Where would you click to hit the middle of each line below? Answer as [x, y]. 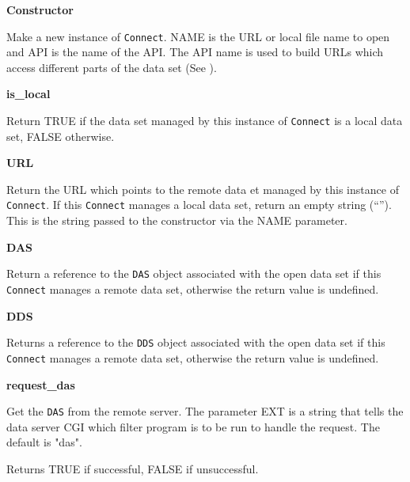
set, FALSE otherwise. [61, 136]
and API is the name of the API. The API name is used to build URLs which [195, 52]
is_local [28, 94]
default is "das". [44, 442]
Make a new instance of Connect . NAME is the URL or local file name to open [198, 36]
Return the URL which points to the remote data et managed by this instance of [203, 189]
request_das [41, 384]
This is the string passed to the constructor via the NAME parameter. [177, 220]
